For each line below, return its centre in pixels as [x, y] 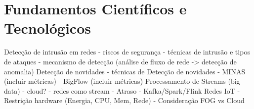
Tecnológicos [47, 28]
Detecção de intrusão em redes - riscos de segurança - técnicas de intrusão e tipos [127, 52]
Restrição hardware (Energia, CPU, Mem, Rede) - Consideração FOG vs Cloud [124, 100]
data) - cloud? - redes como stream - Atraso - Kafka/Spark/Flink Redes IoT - [122, 90]
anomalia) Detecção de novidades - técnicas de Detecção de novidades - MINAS [125, 71]
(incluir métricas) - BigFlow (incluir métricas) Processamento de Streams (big [122, 81]
